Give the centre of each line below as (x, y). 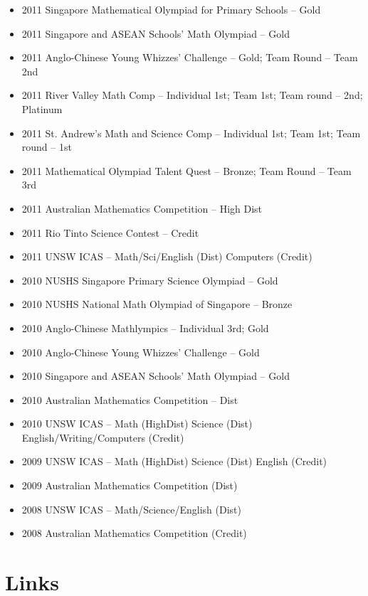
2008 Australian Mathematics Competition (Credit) (134, 533)
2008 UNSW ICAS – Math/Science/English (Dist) (131, 509)
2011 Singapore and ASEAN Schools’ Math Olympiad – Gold (156, 33)
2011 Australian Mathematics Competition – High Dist (142, 208)
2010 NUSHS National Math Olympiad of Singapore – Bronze (157, 304)
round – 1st (47, 147)
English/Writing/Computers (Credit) (103, 437)
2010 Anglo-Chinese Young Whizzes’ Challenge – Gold (141, 352)
